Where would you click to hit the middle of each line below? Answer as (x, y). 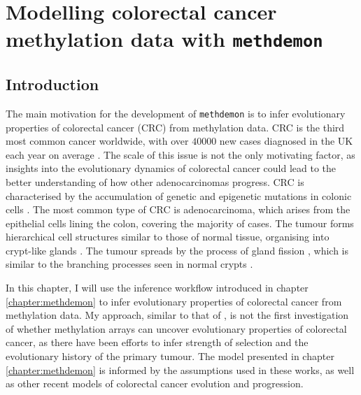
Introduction (52, 84)
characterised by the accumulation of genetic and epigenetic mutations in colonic (179, 195)
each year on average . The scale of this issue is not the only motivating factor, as (180, 154)
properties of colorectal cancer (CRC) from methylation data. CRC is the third (175, 127)
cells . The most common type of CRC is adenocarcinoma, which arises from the (178, 209)
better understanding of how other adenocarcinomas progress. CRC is (155, 181)
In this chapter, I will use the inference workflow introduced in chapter (157, 288)
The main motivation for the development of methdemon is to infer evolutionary (176, 113)
